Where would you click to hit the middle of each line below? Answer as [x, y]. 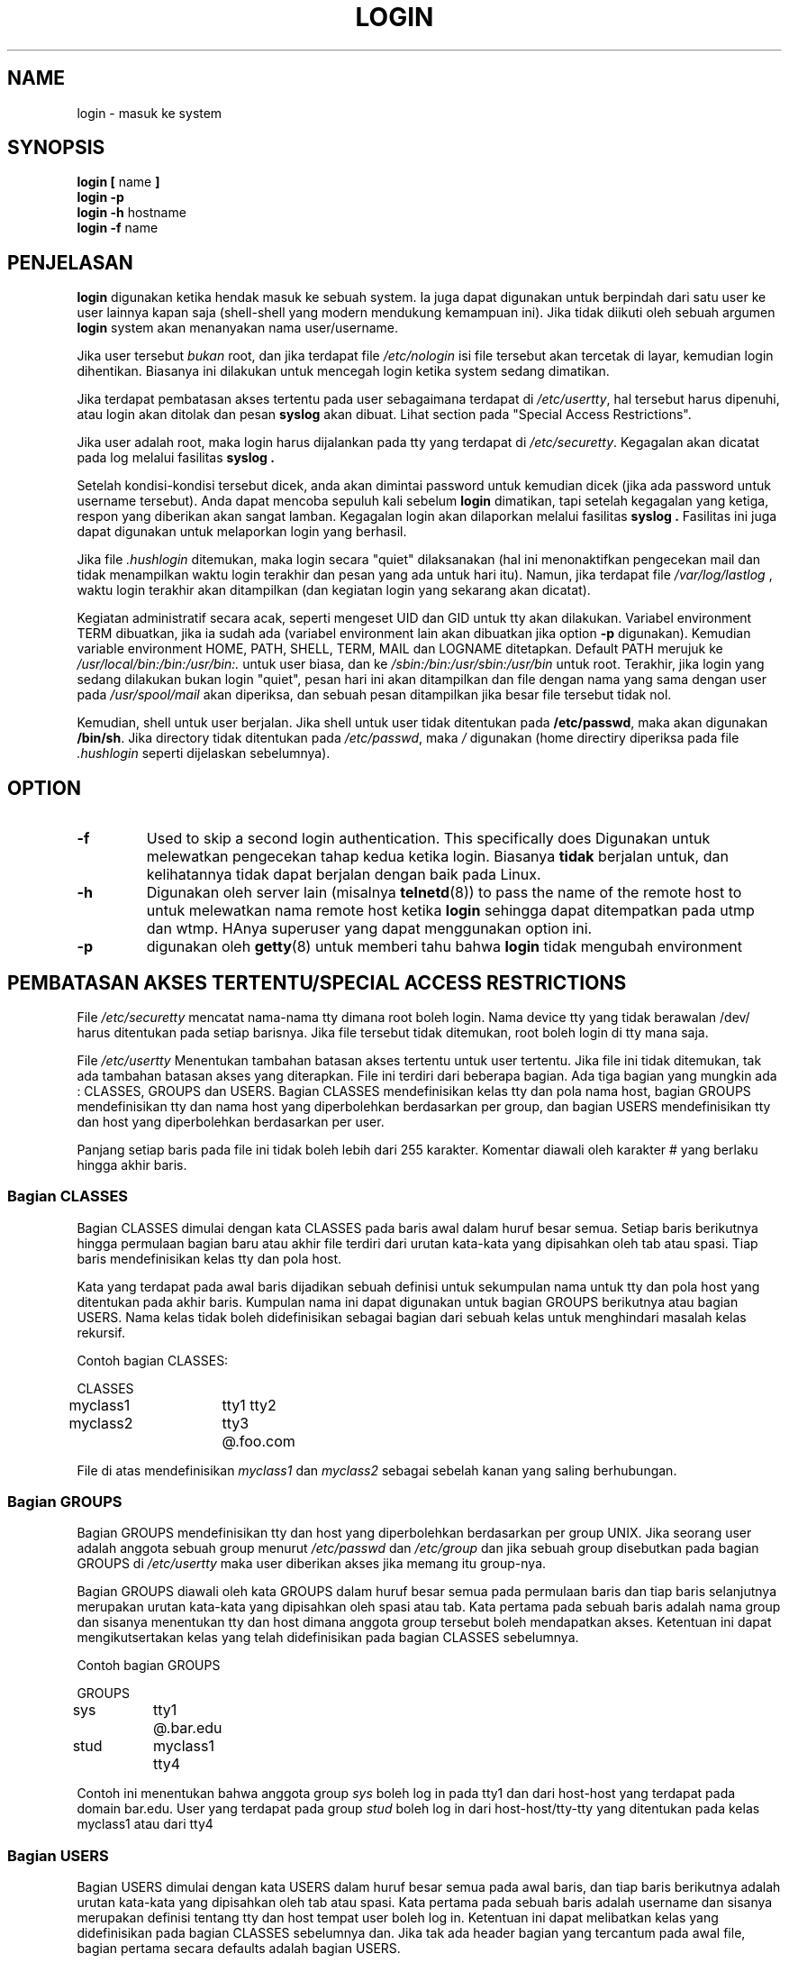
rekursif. [101, 1332]
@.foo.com [258, 1441]
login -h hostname [131, 213]
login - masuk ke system [150, 113]
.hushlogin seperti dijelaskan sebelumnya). [204, 753]
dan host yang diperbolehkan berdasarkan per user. [231, 1121]
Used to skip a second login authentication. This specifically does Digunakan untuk [428, 839]
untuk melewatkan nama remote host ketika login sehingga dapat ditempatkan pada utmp [450, 911]
